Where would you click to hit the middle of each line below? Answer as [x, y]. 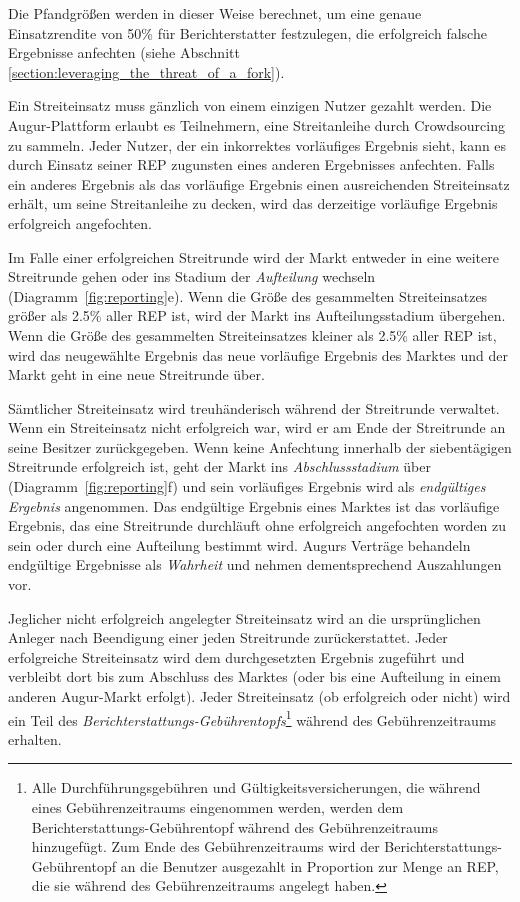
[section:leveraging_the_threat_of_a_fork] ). [146, 71]
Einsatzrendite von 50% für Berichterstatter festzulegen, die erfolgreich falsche [247, 32]
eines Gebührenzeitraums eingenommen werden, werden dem [217, 807]
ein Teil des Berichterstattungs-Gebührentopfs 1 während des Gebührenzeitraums [252, 718]
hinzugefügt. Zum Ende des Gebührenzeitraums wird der [205, 846]
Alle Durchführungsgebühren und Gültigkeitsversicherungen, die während [256, 787]
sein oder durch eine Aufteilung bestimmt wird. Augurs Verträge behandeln [239, 544]
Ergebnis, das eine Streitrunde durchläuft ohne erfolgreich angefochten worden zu [257, 525]
